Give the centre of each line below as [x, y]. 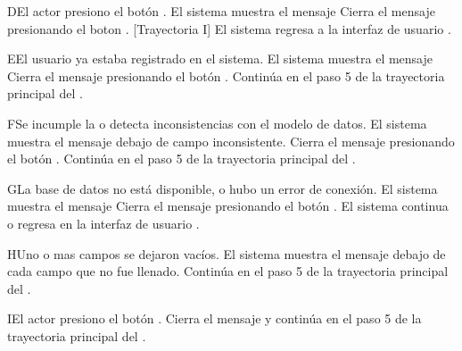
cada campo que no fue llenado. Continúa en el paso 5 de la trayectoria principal [228, 271]
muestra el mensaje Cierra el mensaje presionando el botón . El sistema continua [228, 206]
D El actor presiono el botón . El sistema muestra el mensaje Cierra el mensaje [221, 11]
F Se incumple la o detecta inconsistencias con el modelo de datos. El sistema [217, 123]
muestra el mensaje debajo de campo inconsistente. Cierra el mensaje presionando [231, 141]
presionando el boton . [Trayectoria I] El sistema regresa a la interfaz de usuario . [229, 28]
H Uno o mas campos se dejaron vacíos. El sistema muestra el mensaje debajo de [227, 253]
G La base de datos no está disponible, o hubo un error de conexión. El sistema [223, 188]
